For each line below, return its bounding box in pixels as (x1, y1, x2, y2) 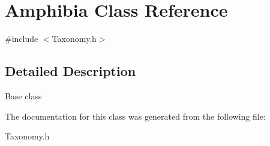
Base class (5, 89, 42, 102)
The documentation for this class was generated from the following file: (5, 109, 266, 122)
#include (5, 32, 38, 45)
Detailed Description (5, 62, 136, 80)
